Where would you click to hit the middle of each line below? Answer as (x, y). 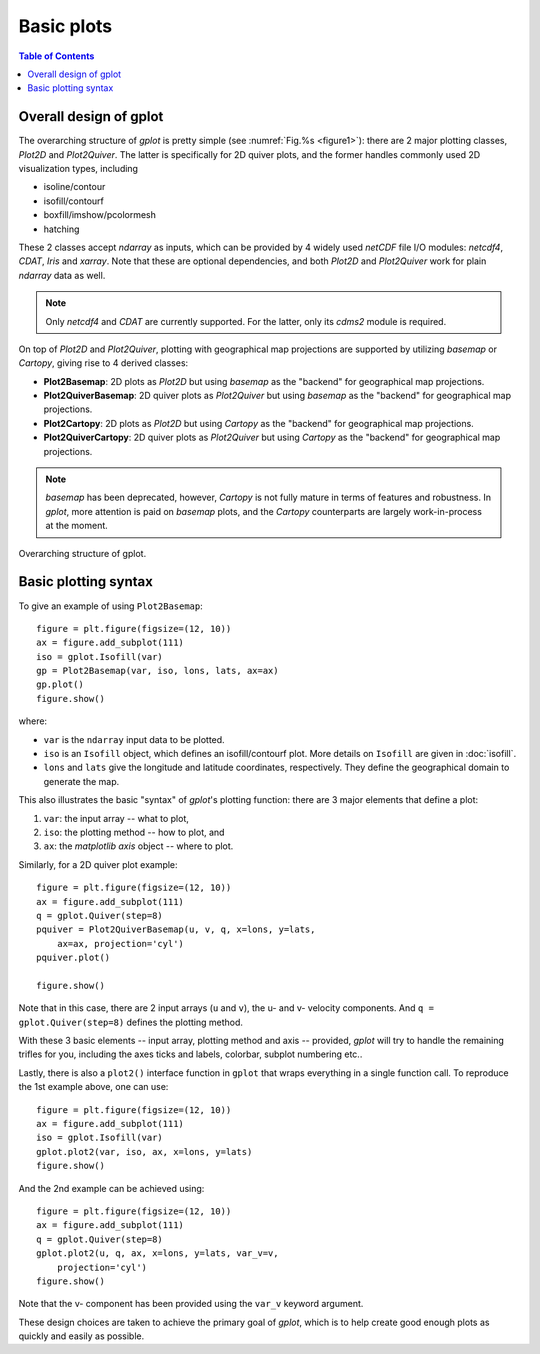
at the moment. (77, 526)
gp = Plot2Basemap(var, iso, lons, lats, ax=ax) (157, 671)
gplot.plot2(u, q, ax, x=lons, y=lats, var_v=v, (157, 1253)
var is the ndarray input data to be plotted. (134, 739)
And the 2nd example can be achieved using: (111, 1188)
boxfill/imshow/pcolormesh (100, 215)
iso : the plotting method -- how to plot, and (134, 832)
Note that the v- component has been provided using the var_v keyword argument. (191, 1304)
